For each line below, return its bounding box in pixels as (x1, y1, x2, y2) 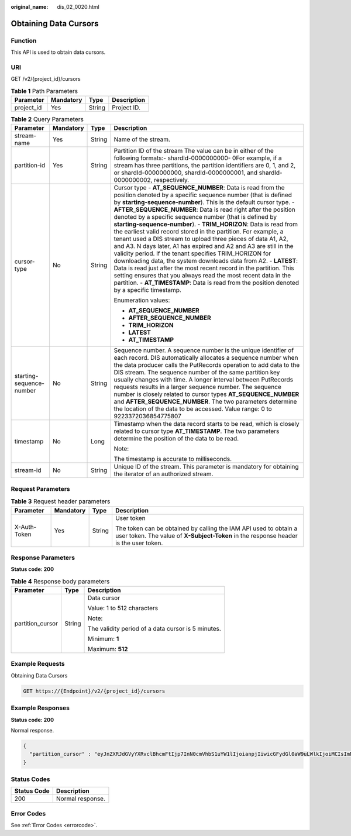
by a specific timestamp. (113, 286, 181, 294)
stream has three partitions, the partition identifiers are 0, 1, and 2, (113, 161, 296, 170)
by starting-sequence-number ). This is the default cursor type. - (113, 198, 295, 207)
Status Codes (11, 775, 50, 783)
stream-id (14, 466, 42, 474)
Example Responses (11, 704, 70, 712)
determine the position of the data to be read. (113, 435, 239, 443)
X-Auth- (14, 522, 37, 531)
